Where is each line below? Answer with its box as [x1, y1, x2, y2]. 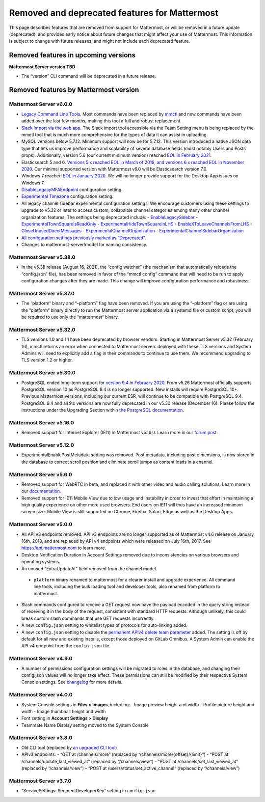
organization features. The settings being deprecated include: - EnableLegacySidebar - [21, 214, 198, 220]
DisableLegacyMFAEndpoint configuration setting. [21, 187, 123, 193]
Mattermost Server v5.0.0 [9, 521, 73, 528]
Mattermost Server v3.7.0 [9, 777, 72, 784]
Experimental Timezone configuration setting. [21, 194, 114, 199]
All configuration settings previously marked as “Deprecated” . [21, 235, 146, 241]
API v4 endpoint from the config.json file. [21, 643, 110, 649]
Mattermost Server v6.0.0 [9, 101, 73, 108]
